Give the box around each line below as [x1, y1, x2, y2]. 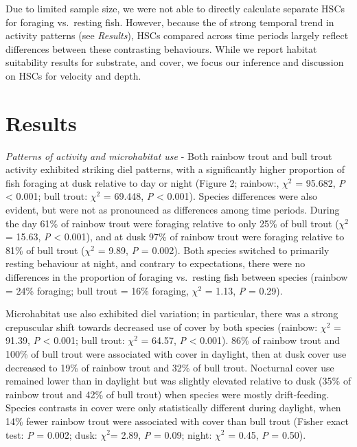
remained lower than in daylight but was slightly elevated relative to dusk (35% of [5, 374, 352, 388]
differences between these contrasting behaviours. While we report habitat [5, 41, 317, 56]
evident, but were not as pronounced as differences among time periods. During [5, 203, 340, 217]
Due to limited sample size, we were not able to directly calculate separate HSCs [5, 1, 345, 15]
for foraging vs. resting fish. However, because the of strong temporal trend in [5, 14, 334, 29]
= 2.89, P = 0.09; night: [110, 427, 212, 442]
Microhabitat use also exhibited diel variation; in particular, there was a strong [5, 306, 338, 321]
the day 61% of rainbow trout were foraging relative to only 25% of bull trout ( [5, 216, 339, 230]
